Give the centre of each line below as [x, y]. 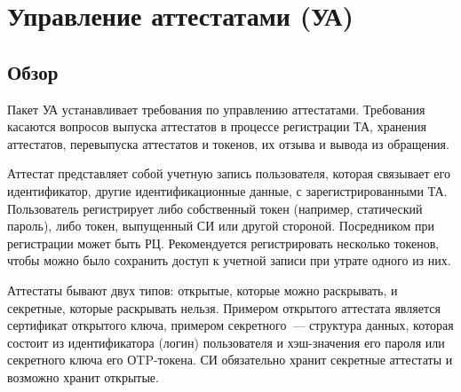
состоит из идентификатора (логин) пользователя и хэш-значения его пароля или [226, 342]
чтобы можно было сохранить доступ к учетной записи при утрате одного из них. [229, 260]
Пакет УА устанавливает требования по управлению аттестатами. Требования [216, 109]
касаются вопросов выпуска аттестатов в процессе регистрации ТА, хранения [217, 126]
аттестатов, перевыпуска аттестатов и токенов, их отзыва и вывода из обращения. [228, 143]
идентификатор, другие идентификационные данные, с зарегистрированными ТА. [227, 190]
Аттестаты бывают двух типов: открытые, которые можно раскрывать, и [203, 290]
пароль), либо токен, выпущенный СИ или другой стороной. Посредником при [221, 226]
